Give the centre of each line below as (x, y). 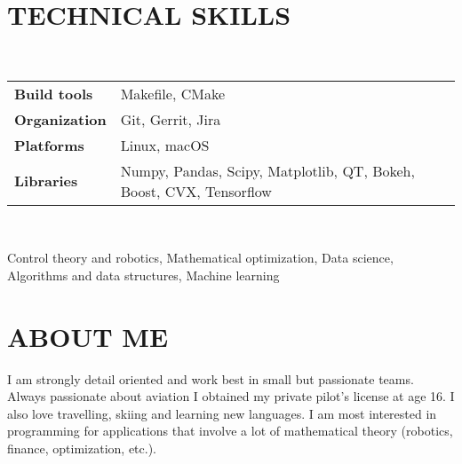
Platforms (49, 145)
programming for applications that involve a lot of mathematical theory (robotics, (230, 431)
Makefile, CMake (173, 93)
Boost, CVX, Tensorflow (196, 191)
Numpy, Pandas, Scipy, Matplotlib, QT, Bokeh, (267, 170)
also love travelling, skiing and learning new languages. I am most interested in (222, 413)
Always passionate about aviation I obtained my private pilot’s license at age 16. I (231, 396)
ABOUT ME (88, 336)
